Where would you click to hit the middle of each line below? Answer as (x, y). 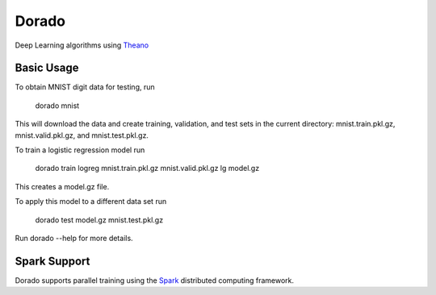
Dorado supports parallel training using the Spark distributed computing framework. (155, 280)
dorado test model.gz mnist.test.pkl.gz (99, 220)
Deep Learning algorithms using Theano (82, 45)
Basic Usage (47, 68)
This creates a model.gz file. (62, 186)
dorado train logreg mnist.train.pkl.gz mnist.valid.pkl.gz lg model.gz (147, 168)
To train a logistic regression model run (80, 150)
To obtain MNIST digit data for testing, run (85, 87)
